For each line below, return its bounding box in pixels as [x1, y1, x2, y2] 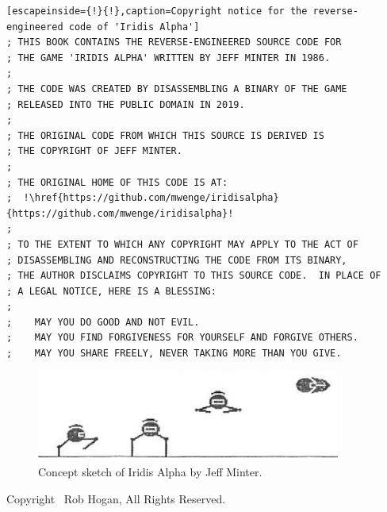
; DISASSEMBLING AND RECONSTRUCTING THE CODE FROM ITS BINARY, [6, 254, 347, 266]
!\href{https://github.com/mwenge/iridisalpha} [23, 192, 279, 204]
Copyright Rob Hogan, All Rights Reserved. [6, 490, 226, 506]
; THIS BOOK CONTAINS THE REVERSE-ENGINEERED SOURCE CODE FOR [6, 37, 342, 48]
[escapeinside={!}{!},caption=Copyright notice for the [6, 6, 308, 17]
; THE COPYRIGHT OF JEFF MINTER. [6, 145, 182, 157]
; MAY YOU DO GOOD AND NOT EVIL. [6, 316, 200, 328]
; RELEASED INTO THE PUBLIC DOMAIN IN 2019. [6, 98, 245, 110]
